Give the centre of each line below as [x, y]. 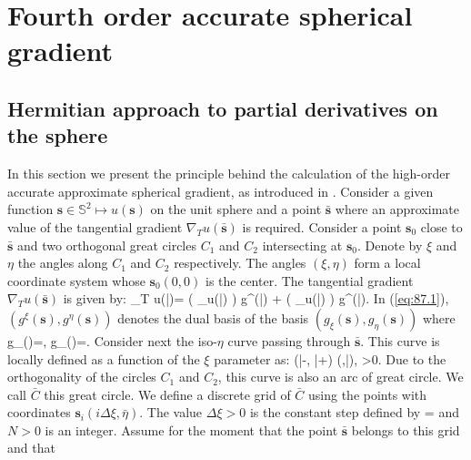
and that [31, 448]
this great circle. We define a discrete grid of [167, 394]
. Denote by [390, 245]
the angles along [63, 263]
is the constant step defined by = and [354, 412]
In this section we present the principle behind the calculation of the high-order [229, 174]
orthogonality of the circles [82, 377]
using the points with [368, 394]
